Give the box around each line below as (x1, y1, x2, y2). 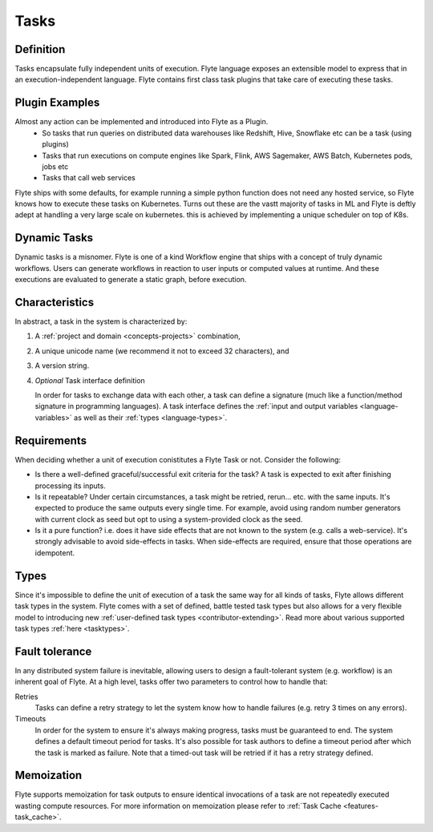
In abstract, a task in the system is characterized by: (14, 317, 188, 326)
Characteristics (14, 295, 95, 309)
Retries (14, 692, 38, 701)
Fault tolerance (14, 644, 92, 658)
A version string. (34, 361, 90, 370)
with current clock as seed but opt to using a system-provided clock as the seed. (34, 514, 303, 524)
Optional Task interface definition (34, 375, 146, 385)
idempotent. (34, 547, 75, 557)
